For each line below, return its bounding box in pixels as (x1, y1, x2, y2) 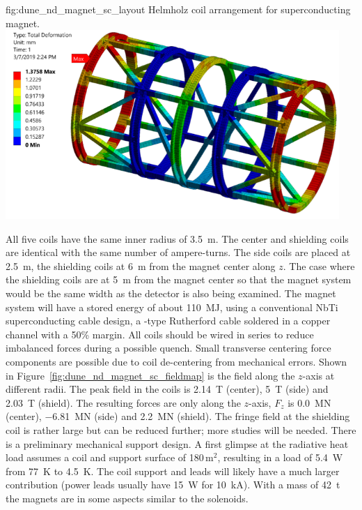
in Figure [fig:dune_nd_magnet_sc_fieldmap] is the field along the (6, 368, 295, 382)
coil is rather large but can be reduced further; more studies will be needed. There (6, 423, 356, 437)
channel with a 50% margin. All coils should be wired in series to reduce (6, 327, 314, 341)
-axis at (302, 368, 335, 382)
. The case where (283, 258, 355, 273)
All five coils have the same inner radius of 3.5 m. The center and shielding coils (6, 231, 349, 246)
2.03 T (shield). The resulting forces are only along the (6, 395, 241, 410)
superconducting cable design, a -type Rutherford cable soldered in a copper (6, 313, 331, 328)
